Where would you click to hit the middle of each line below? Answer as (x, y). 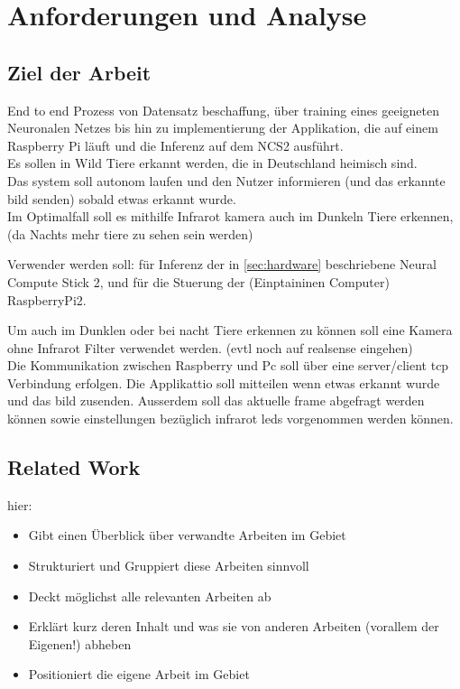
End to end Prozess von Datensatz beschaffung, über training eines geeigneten (224, 110)
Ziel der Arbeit (79, 72)
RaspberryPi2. (47, 299)
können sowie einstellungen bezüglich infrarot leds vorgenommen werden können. (230, 419)
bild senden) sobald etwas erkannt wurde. (122, 198)
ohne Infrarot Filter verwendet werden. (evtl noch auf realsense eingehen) (210, 347)
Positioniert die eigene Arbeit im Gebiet (139, 674)
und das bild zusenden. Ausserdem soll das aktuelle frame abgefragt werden (216, 400)
